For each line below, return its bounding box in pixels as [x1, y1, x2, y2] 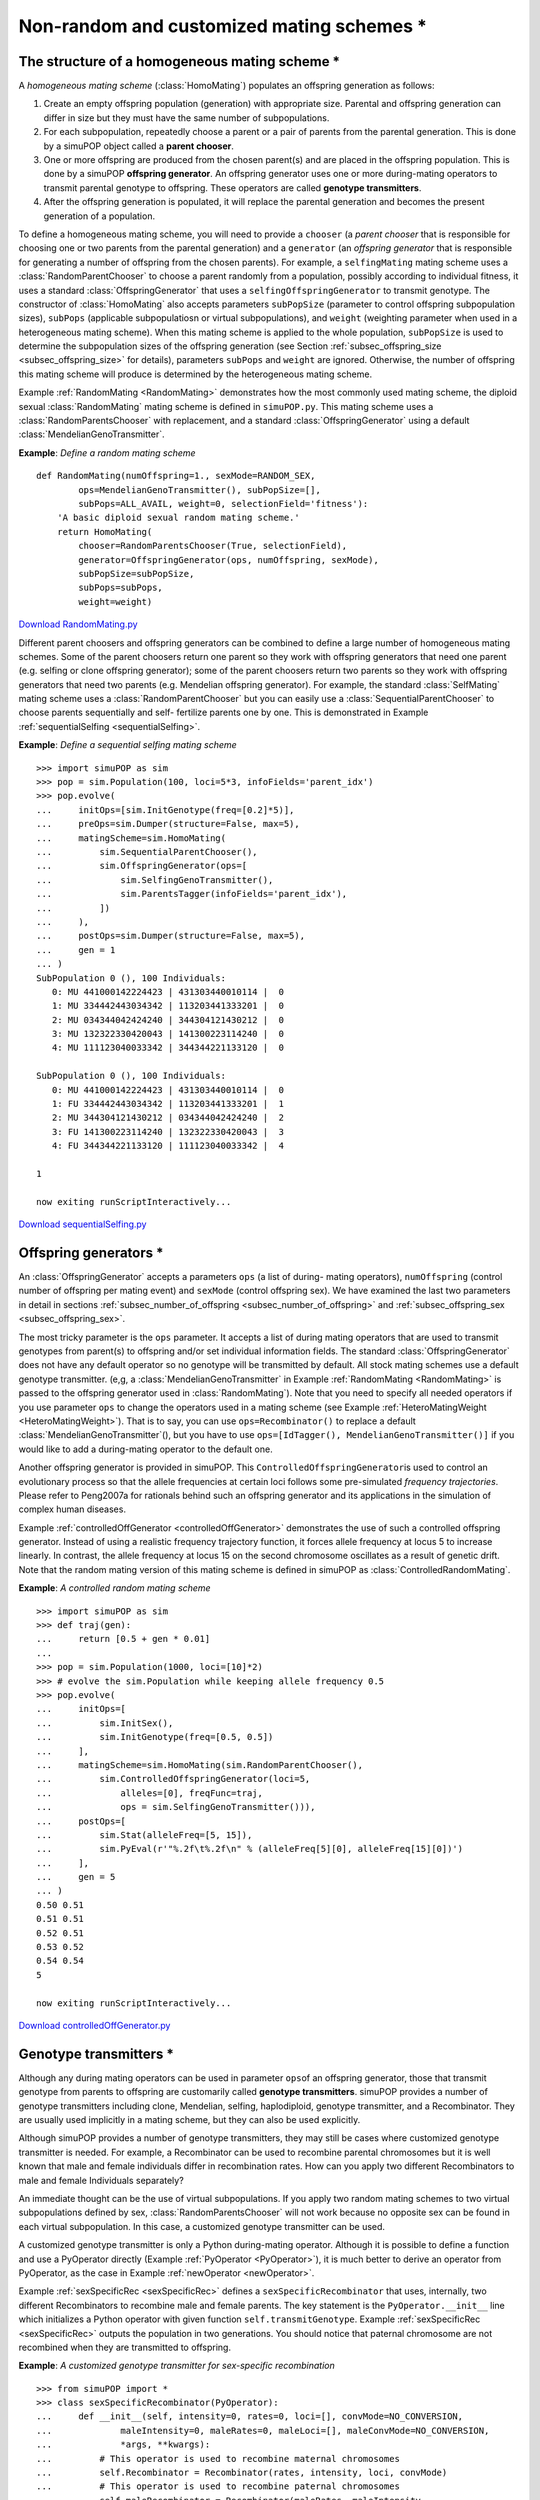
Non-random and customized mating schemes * [18, 15, 427, 37]
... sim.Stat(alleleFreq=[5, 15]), [36, 1829, 253, 1840]
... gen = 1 [36, 944, 116, 955]
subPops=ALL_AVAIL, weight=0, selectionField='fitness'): [78, 498, 369, 509]
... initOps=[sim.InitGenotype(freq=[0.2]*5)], [36, 804, 295, 815]
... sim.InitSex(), [36, 1717, 174, 1729]
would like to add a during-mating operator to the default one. [18, 1443, 274, 1455]
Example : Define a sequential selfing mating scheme [18, 739, 237, 751]
